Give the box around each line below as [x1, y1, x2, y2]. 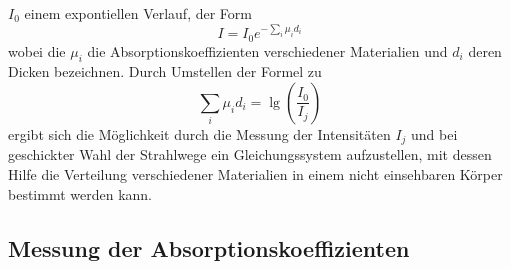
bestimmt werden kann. [8, 183, 153, 204]
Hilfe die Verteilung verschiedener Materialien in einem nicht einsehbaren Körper [8, 163, 503, 184]
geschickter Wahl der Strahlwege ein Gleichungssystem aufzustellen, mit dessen [8, 144, 492, 165]
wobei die [8, 40, 66, 61]
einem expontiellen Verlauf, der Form [24, 3, 252, 23]
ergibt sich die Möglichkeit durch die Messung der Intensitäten [8, 123, 391, 144]
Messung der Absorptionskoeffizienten [8, 232, 410, 263]
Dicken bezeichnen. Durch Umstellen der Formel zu [8, 61, 322, 82]
